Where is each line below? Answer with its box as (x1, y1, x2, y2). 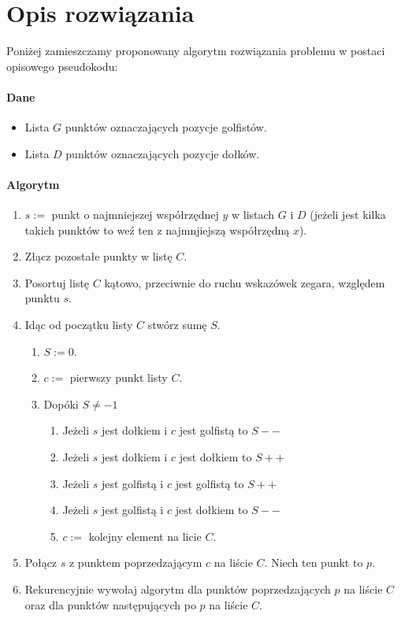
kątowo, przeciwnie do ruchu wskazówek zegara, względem (104, 274, 385, 290)
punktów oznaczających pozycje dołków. (65, 145, 260, 161)
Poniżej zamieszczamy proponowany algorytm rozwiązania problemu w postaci (6, 43, 385, 59)
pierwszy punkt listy (69, 369, 168, 386)
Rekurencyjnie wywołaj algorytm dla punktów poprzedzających (24, 581, 331, 597)
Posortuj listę (24, 274, 90, 290)
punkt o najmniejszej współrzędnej (51, 206, 219, 223)
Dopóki (43, 395, 79, 412)
